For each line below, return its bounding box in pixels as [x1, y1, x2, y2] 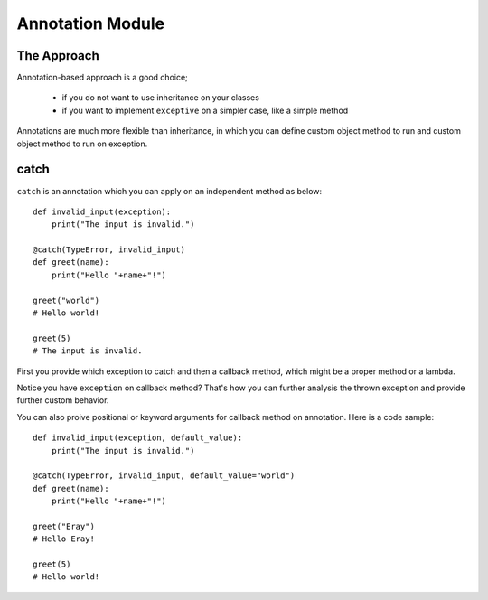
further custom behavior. [16, 395, 109, 406]
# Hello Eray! [33, 534, 95, 544]
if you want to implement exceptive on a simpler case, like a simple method [61, 105, 349, 116]
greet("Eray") [33, 520, 95, 531]
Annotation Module [16, 14, 165, 33]
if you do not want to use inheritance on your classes [61, 92, 259, 103]
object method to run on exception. [16, 138, 148, 149]
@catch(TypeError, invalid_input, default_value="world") [33, 471, 296, 481]
